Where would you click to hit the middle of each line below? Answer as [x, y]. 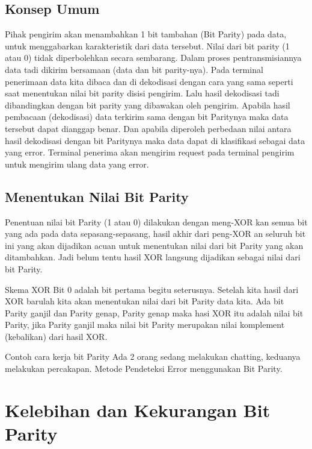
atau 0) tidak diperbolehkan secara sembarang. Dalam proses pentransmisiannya [153, 58]
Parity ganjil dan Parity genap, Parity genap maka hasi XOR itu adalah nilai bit [154, 312]
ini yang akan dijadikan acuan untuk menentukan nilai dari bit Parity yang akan [154, 245]
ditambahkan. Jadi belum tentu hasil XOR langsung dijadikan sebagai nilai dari [153, 257]
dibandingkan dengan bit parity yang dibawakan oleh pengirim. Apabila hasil [148, 105]
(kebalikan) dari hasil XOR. [56, 336]
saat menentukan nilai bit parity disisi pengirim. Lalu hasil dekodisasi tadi [142, 93]
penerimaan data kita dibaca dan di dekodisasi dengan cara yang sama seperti [149, 81]
